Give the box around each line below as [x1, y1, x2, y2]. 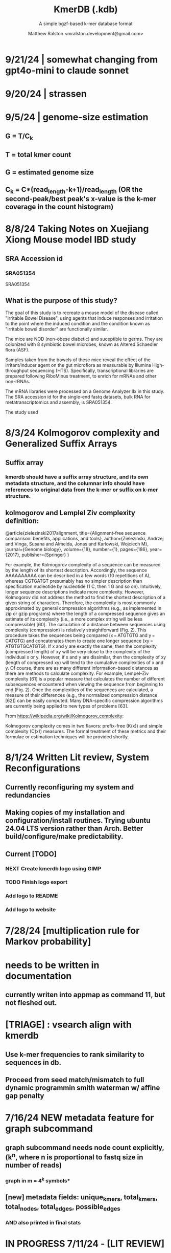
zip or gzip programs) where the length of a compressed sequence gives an [5, 610, 165, 617]
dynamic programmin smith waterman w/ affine [5, 1084, 160, 1092]
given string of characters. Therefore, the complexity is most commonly [5, 600, 156, 606]
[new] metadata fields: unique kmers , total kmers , [5, 1193, 158, 1203]
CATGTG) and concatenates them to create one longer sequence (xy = [5, 638, 154, 644]
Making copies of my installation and [5, 808, 125, 817]
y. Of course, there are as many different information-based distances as [5, 665, 159, 671]
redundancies [5, 790, 51, 799]
